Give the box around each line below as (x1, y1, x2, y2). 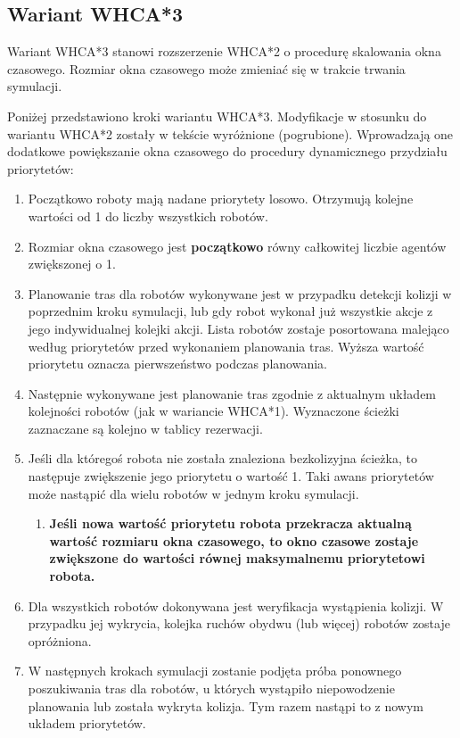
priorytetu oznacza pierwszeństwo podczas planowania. (28, 354, 327, 373)
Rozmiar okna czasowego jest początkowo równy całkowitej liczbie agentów (28, 236, 447, 255)
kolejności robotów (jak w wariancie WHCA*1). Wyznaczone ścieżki (28, 402, 399, 420)
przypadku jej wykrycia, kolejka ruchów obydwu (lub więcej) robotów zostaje (28, 614, 450, 633)
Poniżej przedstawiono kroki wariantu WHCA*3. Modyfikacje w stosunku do (7, 106, 427, 125)
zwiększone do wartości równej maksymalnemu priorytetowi (49, 549, 425, 568)
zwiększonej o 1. (28, 254, 116, 273)
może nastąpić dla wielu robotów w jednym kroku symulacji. (28, 484, 359, 502)
